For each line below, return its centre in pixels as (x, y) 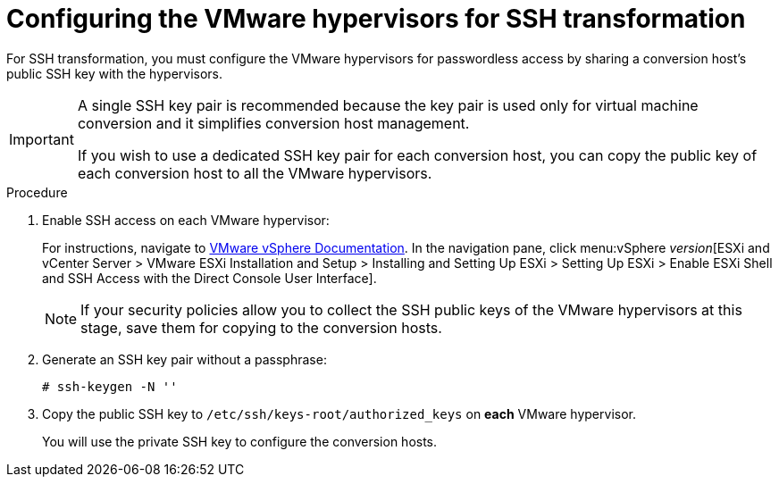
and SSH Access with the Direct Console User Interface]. (209, 278)
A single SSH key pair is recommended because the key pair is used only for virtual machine (388, 105)
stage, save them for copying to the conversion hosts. (261, 327)
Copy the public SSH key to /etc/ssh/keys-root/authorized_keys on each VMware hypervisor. (339, 413)
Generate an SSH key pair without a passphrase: (184, 359)
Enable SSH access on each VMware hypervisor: (186, 220)
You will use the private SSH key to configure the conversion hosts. (240, 441)
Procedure (37, 192)
